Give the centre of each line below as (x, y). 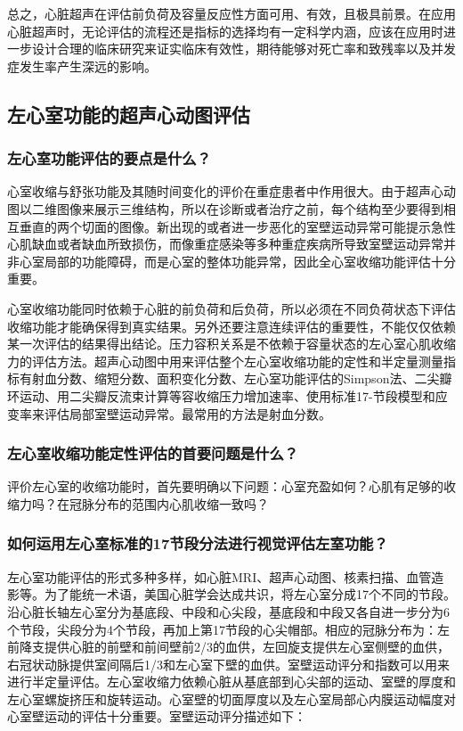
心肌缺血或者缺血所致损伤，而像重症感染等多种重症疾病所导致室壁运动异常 (225, 244)
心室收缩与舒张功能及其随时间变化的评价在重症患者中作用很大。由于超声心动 (231, 191)
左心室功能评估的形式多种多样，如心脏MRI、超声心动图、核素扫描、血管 (219, 576)
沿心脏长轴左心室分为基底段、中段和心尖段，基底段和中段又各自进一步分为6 (228, 611)
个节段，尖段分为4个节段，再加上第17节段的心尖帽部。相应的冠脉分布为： (222, 629)
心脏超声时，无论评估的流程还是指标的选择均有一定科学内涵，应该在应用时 (225, 31)
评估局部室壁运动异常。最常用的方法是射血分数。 (187, 413)
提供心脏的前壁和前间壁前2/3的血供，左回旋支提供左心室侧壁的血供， (247, 647)
